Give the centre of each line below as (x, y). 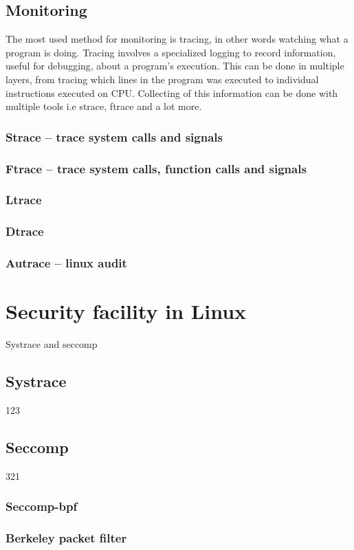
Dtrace (25, 231)
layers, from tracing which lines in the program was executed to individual (162, 79)
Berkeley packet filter (66, 538)
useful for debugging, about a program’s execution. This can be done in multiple (175, 66)
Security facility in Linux (126, 311)
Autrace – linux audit (66, 263)
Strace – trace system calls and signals (114, 136)
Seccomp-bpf (42, 506)
